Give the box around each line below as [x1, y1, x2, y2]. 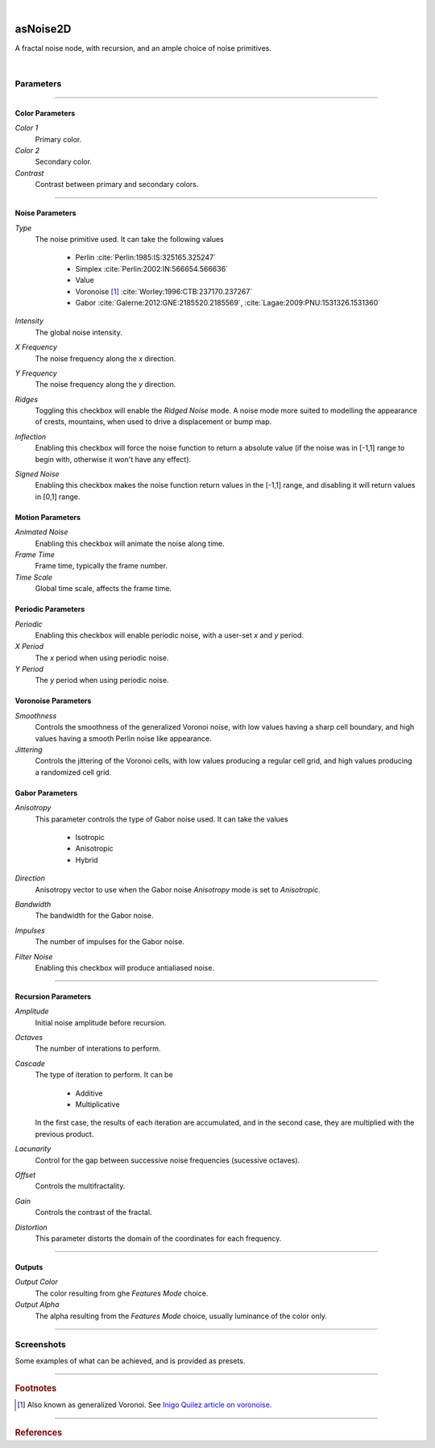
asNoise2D [14, 22, 72, 35]
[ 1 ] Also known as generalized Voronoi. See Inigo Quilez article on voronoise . [17, 1400, 272, 1410]
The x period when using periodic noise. [35, 653, 169, 663]
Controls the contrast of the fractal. [35, 1208, 152, 1217]
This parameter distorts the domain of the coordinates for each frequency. [35, 1234, 282, 1243]
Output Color [14, 1277, 58, 1287]
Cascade [14, 1059, 46, 1068]
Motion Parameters [14, 512, 81, 522]
